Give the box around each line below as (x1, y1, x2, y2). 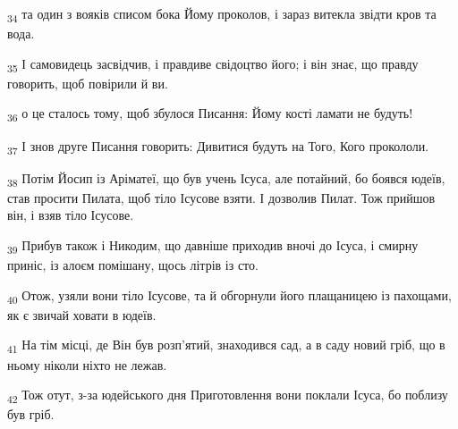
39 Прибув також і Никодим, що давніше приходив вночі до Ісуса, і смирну (7, 236, 419, 257)
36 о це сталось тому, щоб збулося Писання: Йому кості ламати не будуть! (7, 104, 413, 125)
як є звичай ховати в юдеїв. (7, 305, 157, 324)
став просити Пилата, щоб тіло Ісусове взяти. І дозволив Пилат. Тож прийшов (7, 188, 436, 206)
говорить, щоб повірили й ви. (7, 73, 168, 92)
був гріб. (7, 405, 55, 424)
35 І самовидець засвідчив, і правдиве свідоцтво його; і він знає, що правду (7, 54, 419, 75)
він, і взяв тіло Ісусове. (7, 206, 134, 224)
